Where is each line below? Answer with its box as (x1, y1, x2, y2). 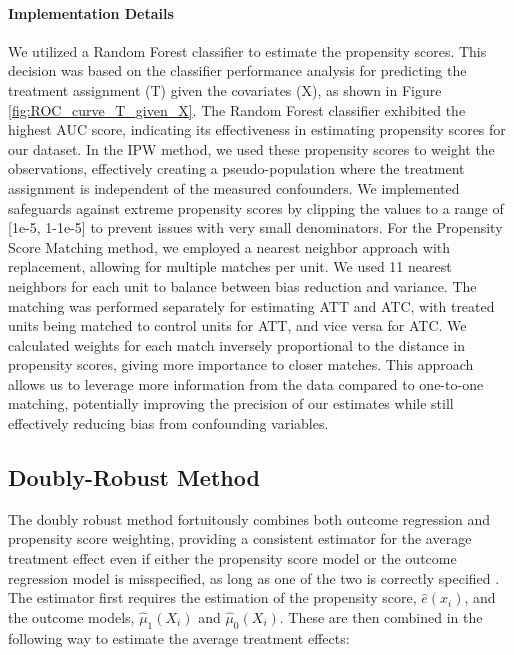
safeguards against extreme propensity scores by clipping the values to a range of (8, 197, 504, 218)
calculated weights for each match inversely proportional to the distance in (8, 334, 465, 355)
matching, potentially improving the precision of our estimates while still (8, 393, 454, 414)
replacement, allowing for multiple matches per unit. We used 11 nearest (8, 256, 452, 277)
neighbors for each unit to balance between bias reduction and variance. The (8, 275, 477, 296)
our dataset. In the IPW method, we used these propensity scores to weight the (8, 138, 495, 159)
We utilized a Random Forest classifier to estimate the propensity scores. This (8, 40, 487, 61)
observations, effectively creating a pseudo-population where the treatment (8, 158, 465, 179)
